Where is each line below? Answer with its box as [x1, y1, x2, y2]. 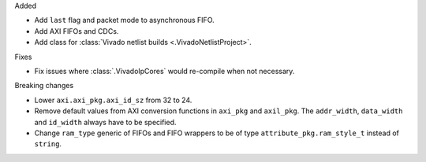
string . [34, 139, 62, 149]
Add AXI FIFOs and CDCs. [34, 26, 119, 35]
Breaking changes [14, 81, 74, 90]
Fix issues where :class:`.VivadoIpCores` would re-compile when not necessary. [34, 66, 295, 75]
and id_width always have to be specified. [34, 117, 177, 127]
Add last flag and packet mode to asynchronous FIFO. [34, 16, 215, 25]
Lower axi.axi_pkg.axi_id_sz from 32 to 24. [34, 95, 192, 105]
